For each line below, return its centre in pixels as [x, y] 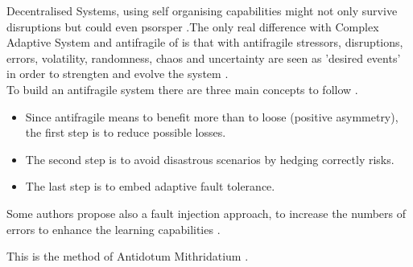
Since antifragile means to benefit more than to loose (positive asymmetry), [212, 116]
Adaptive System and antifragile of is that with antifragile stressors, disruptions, [205, 42]
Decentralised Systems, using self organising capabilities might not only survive [202, 10]
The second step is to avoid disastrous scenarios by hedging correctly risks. [210, 159]
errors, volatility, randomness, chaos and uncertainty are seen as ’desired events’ [204, 58]
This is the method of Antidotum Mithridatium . [128, 256]
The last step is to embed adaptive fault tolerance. [150, 186]
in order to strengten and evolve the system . [118, 74]
